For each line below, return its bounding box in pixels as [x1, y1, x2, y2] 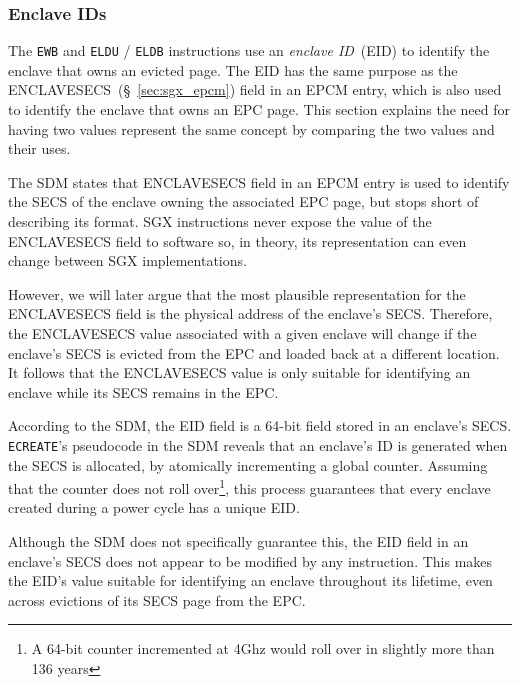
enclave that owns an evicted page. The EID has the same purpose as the [8, 59, 458, 80]
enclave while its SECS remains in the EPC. [8, 381, 279, 402]
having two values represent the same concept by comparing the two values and [8, 118, 495, 139]
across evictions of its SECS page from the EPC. [8, 589, 306, 610]
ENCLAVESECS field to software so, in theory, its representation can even [8, 230, 467, 251]
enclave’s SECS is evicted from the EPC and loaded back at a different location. [8, 342, 500, 363]
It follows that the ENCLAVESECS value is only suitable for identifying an [8, 362, 471, 383]
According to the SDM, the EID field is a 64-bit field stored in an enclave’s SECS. [8, 415, 512, 436]
